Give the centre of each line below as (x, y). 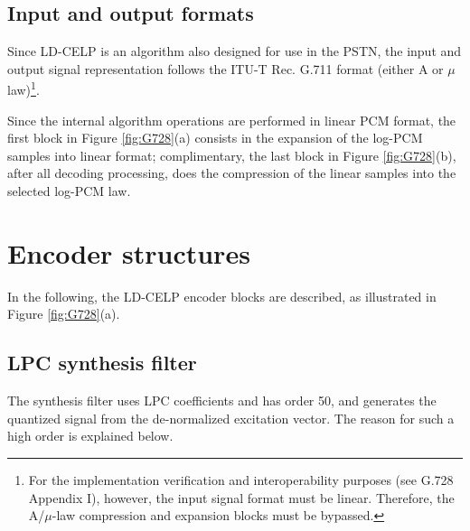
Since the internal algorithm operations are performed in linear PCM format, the (232, 120)
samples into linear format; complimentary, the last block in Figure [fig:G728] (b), (232, 155)
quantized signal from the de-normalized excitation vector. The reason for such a (231, 418)
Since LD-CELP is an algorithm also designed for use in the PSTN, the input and (235, 51)
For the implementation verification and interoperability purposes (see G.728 (241, 479)
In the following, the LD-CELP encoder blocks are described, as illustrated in (222, 296)
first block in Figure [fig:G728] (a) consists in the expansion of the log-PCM (215, 138)
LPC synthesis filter (102, 363)
